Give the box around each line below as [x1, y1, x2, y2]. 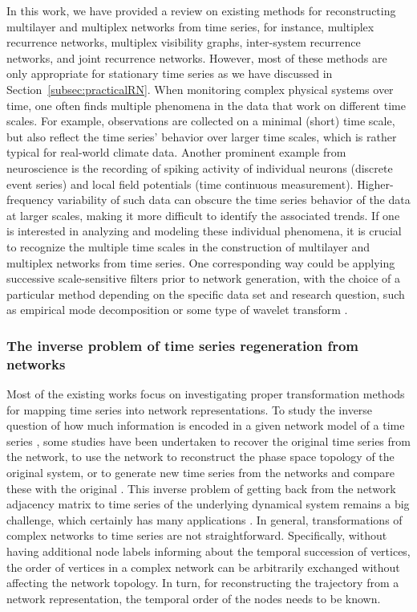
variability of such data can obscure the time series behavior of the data [57, 191, 411, 208]
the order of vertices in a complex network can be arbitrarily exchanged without [6, 558, 400, 575]
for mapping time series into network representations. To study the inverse [6, 401, 373, 418]
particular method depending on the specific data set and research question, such [6, 285, 405, 302]
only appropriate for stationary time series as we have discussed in [6, 65, 333, 82]
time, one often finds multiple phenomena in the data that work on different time [6, 96, 406, 113]
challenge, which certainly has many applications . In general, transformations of [6, 511, 403, 528]
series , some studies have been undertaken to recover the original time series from [6, 432, 411, 449]
